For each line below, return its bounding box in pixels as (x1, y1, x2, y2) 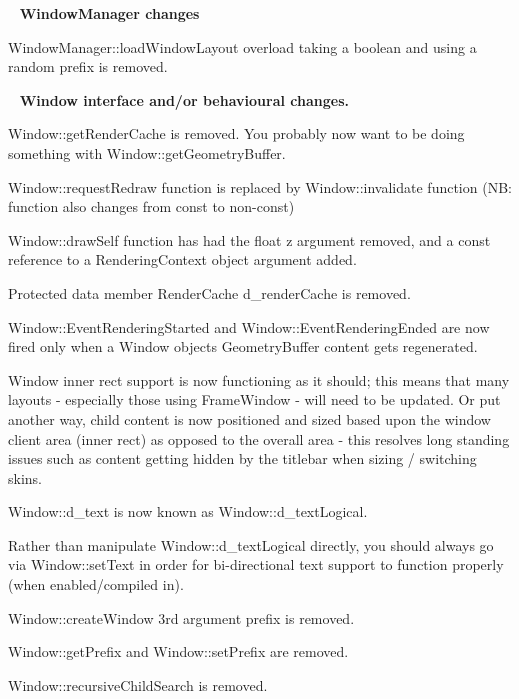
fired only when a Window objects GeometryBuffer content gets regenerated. (8, 336, 478, 357)
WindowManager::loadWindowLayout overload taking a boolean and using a (8, 36, 477, 57)
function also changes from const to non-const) (8, 196, 295, 217)
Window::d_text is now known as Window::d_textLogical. (8, 501, 368, 522)
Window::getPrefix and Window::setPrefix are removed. (8, 641, 349, 662)
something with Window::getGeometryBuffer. (8, 142, 286, 163)
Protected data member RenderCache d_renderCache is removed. (8, 282, 411, 303)
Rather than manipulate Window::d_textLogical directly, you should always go (8, 534, 494, 555)
